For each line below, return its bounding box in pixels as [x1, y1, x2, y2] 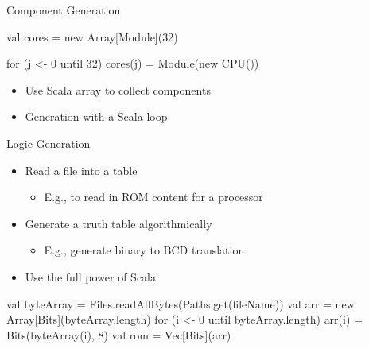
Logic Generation [6, 134, 91, 151]
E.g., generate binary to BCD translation [44, 242, 245, 258]
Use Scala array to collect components [25, 81, 211, 98]
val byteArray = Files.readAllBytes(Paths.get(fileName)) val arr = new [6, 295, 355, 312]
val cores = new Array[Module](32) [6, 28, 178, 45]
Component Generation [6, 2, 121, 17]
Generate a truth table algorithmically [25, 215, 212, 231]
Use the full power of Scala [25, 268, 157, 285]
